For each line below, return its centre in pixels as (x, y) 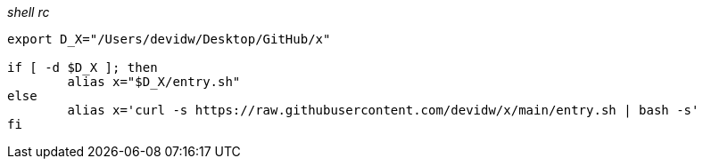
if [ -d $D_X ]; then (83, 67)
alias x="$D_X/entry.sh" (154, 82)
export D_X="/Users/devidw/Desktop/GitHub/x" (169, 39)
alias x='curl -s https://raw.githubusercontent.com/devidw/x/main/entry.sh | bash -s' (383, 110)
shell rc (29, 12)
